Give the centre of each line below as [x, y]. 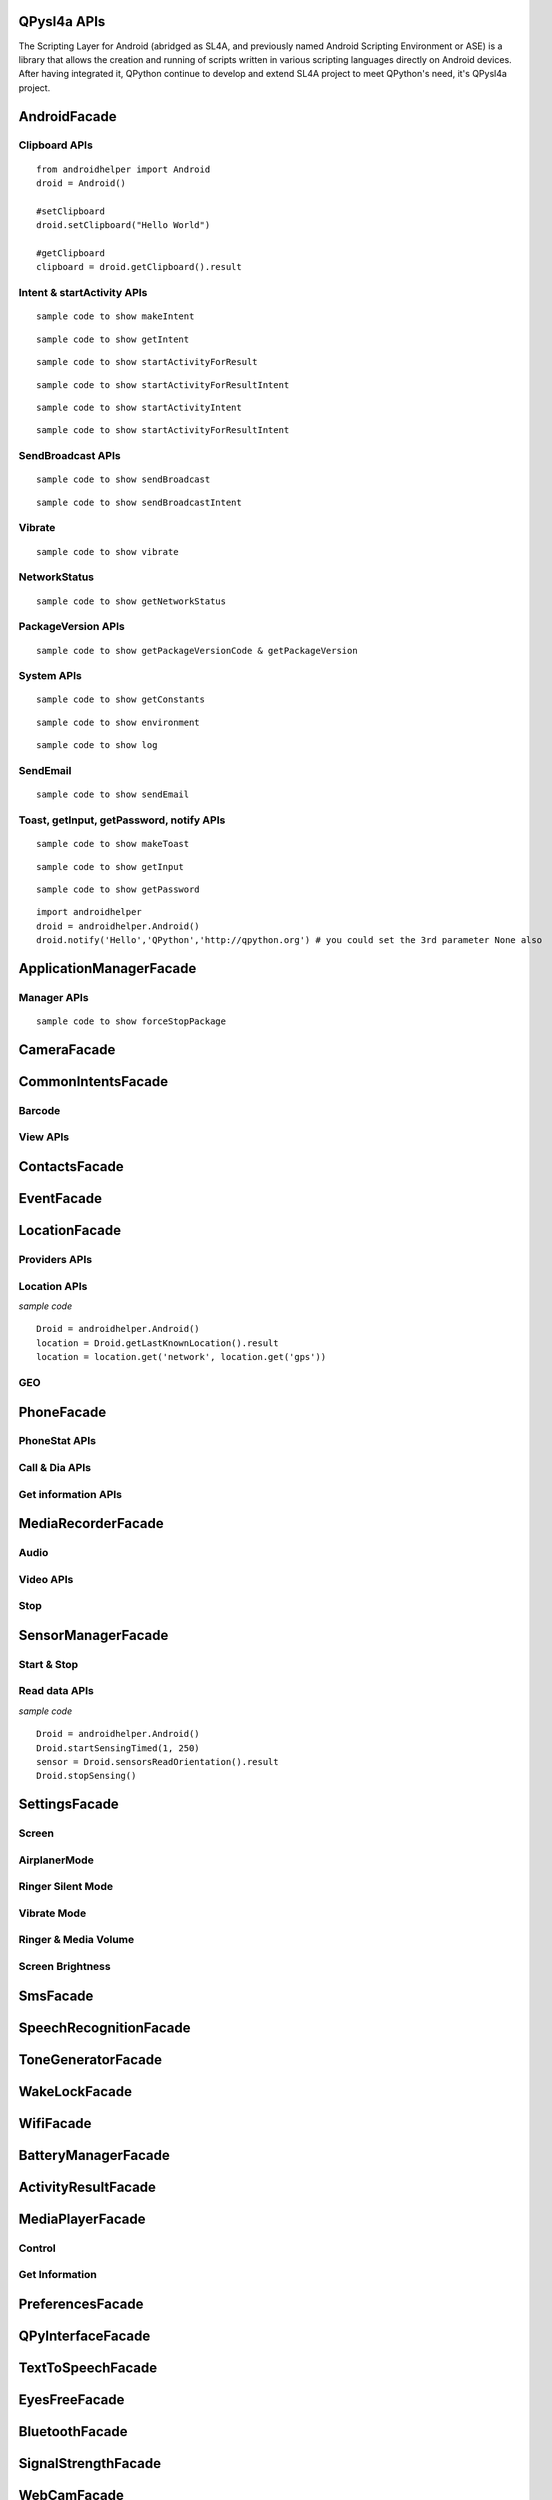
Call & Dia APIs [55, 1468]
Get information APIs [70, 1494]
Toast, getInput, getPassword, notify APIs [122, 820]
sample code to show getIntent [113, 339]
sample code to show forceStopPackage [131, 1021]
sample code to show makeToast [113, 844]
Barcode [39, 1110]
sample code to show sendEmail [113, 794]
